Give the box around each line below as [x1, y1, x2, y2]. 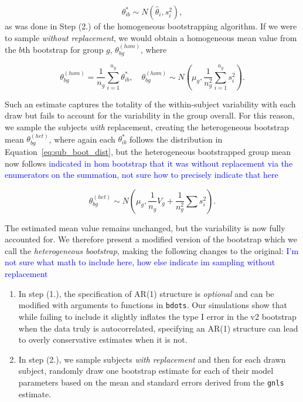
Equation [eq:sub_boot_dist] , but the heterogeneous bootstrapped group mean [5, 145, 291, 157]
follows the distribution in [130, 133, 223, 145]
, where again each [49, 133, 115, 145]
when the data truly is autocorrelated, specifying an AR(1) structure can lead [18, 322, 298, 334]
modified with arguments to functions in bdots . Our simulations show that [18, 299, 288, 311]
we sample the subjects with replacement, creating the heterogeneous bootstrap [5, 121, 289, 133]
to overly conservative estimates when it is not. [18, 333, 188, 346]
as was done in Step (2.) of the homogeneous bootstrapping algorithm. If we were [5, 20, 297, 32]
